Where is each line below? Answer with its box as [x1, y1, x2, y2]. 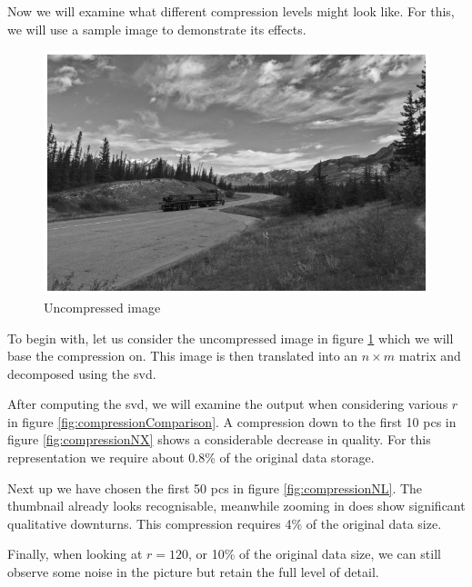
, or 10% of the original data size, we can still [188, 544, 441, 563]
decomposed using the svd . [7, 363, 156, 383]
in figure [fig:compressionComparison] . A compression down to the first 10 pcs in [7, 412, 457, 431]
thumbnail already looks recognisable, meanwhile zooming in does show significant [7, 496, 466, 515]
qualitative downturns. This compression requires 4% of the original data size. [7, 513, 442, 532]
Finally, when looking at [7, 544, 143, 563]
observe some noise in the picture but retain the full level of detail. [7, 562, 379, 582]
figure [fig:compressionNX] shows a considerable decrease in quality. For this [7, 430, 431, 449]
